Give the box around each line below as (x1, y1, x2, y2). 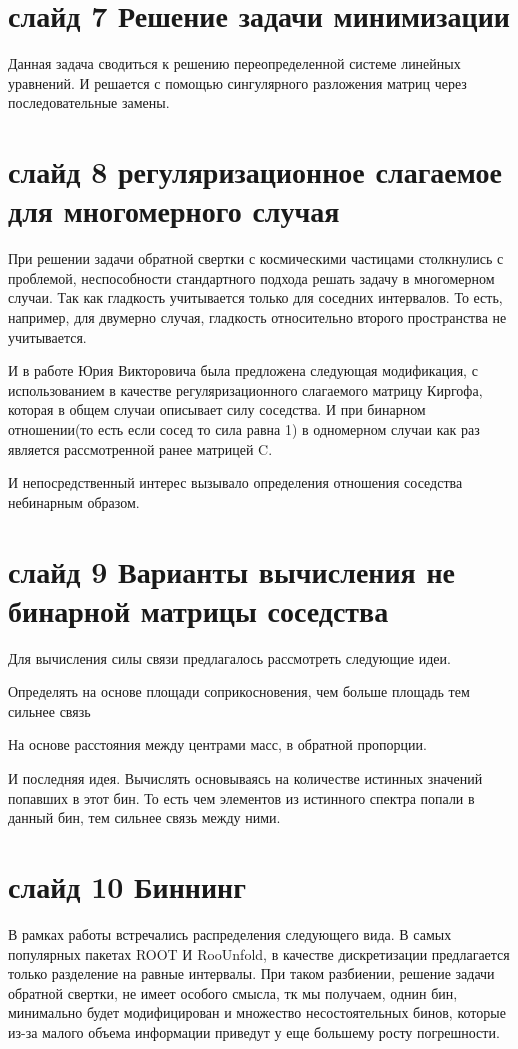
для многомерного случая (8, 190, 340, 231)
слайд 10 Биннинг (8, 866, 246, 906)
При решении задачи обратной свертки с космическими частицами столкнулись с (8, 248, 504, 269)
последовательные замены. (8, 92, 170, 113)
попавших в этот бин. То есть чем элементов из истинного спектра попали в (8, 787, 475, 808)
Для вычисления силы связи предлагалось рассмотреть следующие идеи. (8, 647, 451, 668)
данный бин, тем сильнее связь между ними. (8, 807, 281, 828)
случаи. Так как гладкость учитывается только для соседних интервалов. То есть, (8, 287, 503, 308)
